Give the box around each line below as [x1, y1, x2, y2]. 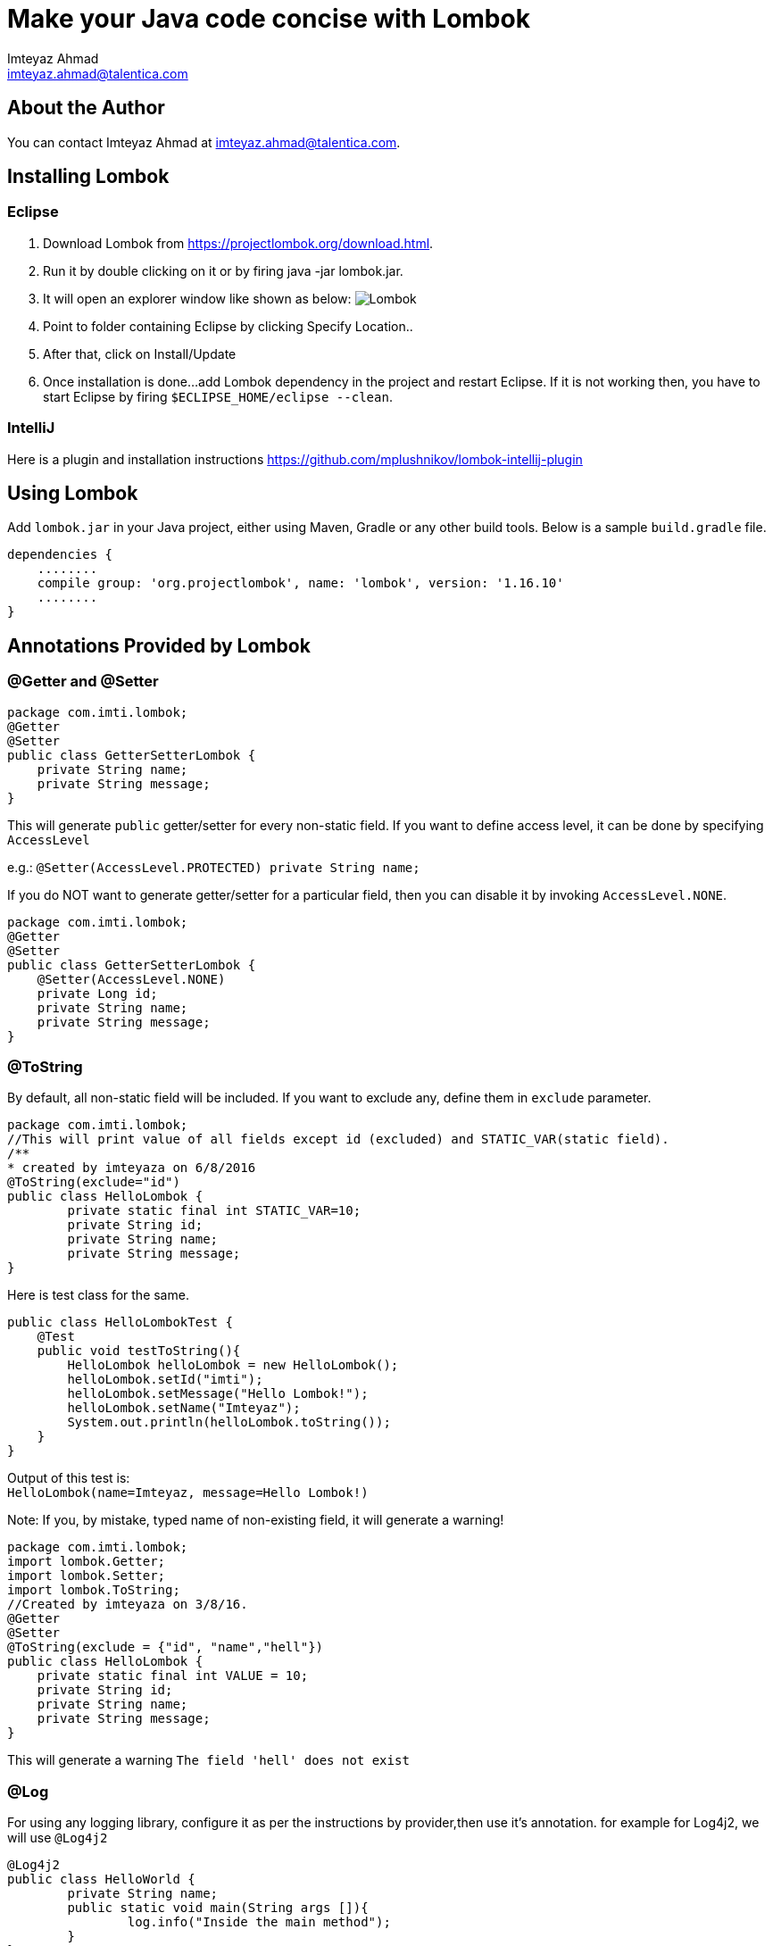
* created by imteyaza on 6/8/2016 [7, 1160, 256, 1176]
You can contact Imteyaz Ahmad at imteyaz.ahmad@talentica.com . [7, 134, 401, 150]
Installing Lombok [7, 165, 170, 188]
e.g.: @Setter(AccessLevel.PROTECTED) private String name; [7, 859, 420, 875]
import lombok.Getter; [7, 1554, 166, 1569]
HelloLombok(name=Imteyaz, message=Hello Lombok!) [7, 1485, 369, 1501]
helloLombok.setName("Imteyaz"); [67, 1401, 301, 1416]
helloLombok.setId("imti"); [67, 1372, 263, 1387]
